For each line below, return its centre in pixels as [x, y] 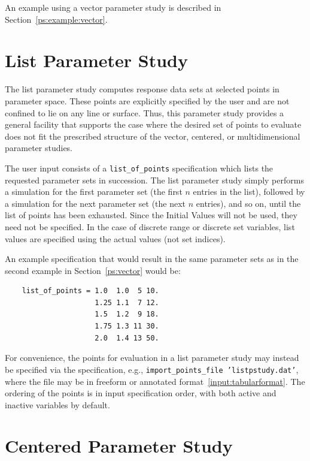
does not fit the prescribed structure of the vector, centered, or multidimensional [153, 136]
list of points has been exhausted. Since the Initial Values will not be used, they [151, 215]
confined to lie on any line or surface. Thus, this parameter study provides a [145, 112]
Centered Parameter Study [119, 446]
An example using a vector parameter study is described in [113, 7]
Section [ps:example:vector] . [56, 19]
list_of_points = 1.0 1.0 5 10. [90, 291]
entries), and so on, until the [248, 203]
